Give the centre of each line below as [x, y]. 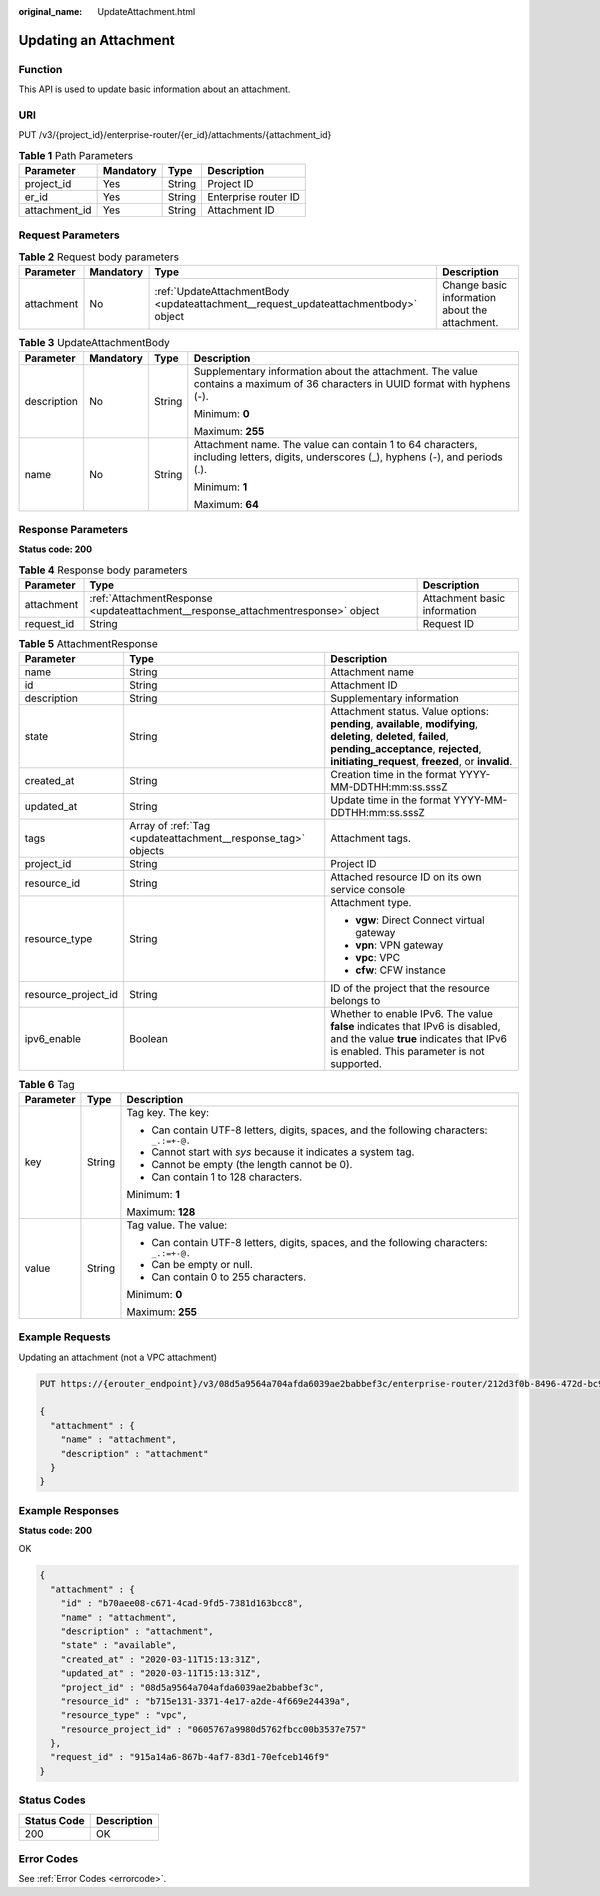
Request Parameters [69, 235]
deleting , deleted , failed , [389, 737]
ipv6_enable [53, 1039]
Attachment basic [464, 598]
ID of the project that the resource [410, 988]
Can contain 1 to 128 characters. [227, 1177]
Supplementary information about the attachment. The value [336, 371]
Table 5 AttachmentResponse [88, 644]
